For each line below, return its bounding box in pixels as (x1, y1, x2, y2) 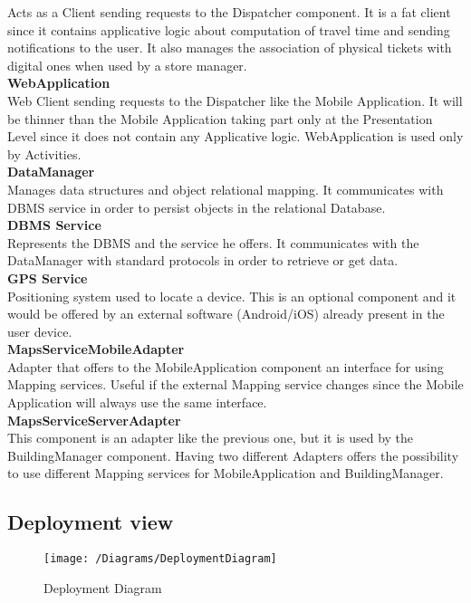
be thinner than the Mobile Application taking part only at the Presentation (7, 109, 433, 128)
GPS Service (7, 268, 88, 287)
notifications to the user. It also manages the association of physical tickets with (7, 38, 452, 57)
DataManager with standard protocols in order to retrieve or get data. (7, 251, 399, 270)
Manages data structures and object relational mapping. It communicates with (7, 179, 444, 198)
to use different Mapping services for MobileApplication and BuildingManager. (7, 464, 444, 483)
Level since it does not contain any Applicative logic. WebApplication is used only (7, 127, 464, 146)
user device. (7, 321, 72, 340)
